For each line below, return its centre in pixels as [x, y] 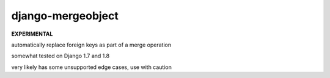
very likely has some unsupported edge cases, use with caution [92, 67]
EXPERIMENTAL [32, 34]
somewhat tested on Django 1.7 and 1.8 [61, 56]
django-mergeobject [65, 16]
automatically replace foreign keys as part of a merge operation [91, 45]
